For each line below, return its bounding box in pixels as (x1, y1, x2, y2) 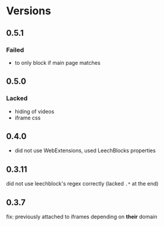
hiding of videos (14, 108, 54, 115)
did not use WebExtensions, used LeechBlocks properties (14, 147, 156, 154)
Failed (6, 46, 24, 54)
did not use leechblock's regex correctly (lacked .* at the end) (6, 180, 159, 187)
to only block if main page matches (14, 59, 101, 66)
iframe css (14, 114, 41, 121)
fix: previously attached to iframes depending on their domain (6, 213, 157, 220)
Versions (6, 4, 52, 18)
